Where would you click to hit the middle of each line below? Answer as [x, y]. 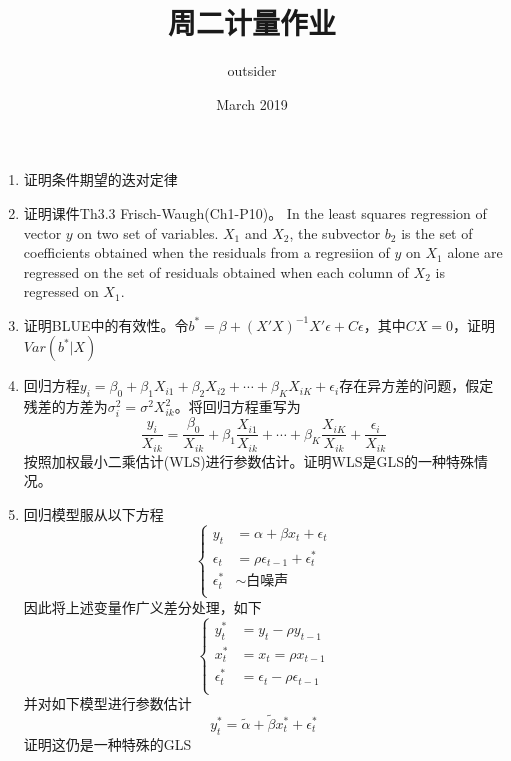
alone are [475, 252]
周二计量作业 [251, 22]
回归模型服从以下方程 [93, 513]
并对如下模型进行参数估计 [107, 703]
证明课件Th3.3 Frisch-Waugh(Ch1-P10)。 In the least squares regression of [255, 212]
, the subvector [335, 232]
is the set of [437, 232]
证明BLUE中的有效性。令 [106, 324]
